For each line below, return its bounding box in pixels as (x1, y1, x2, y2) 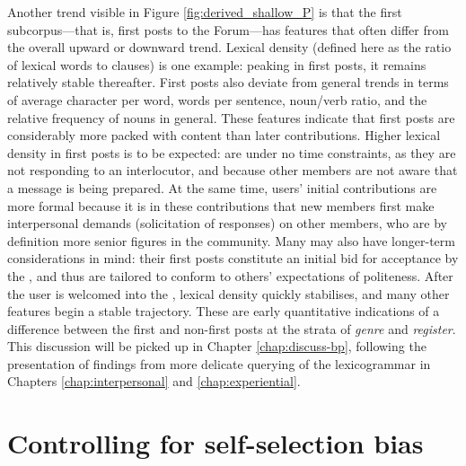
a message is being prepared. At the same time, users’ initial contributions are (7, 178, 437, 197)
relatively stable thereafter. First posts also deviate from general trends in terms (7, 73, 449, 92)
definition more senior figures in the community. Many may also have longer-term (7, 231, 455, 250)
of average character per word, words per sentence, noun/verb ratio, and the (7, 90, 427, 109)
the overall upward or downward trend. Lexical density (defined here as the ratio (7, 38, 452, 57)
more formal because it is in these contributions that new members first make (7, 196, 435, 215)
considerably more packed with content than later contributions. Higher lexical (7, 126, 441, 145)
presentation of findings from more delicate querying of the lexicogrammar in (7, 354, 431, 373)
